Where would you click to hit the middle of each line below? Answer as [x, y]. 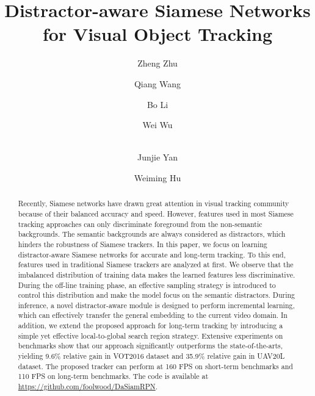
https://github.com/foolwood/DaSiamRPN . [88, 387]
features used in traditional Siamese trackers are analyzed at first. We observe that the [156, 265]
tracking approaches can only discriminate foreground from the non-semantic [140, 224]
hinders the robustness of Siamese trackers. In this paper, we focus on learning [143, 244]
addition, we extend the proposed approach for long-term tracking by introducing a [150, 326]
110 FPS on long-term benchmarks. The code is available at [113, 376]
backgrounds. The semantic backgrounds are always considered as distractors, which [152, 234]
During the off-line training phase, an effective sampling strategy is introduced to [147, 285]
